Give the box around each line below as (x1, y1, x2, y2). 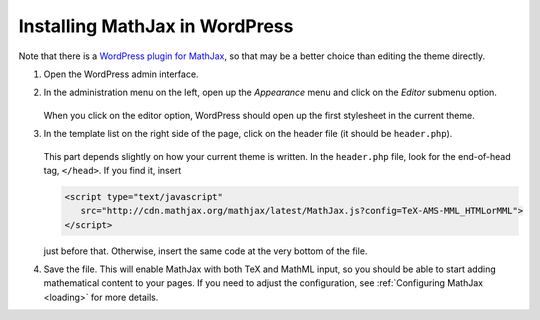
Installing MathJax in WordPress (18, 15, 294, 37)
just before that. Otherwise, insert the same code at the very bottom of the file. (43, 245, 368, 257)
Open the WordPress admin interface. (43, 68, 199, 80)
